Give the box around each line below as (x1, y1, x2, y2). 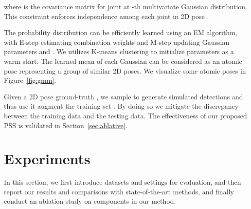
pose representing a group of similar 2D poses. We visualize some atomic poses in (4, 65, 246, 76)
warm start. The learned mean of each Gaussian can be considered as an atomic (4, 56, 242, 66)
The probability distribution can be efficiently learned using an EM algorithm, (4, 27, 237, 38)
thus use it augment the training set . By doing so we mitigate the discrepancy (4, 101, 239, 111)
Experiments (4, 149, 90, 169)
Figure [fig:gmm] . (4, 75, 56, 85)
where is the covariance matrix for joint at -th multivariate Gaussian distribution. (4, 1, 247, 11)
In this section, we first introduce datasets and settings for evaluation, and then (4, 177, 241, 187)
